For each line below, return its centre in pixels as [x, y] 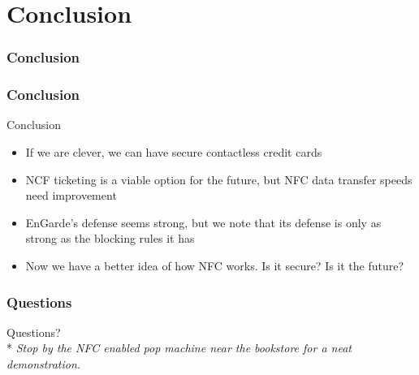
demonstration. [44, 364]
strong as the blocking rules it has [110, 238]
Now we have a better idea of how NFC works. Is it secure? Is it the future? [215, 265]
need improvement [71, 195]
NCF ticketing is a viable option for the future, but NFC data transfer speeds [219, 179]
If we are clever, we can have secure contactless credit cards [174, 152]
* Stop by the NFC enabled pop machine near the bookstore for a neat [179, 348]
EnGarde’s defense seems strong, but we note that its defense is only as [203, 222]
